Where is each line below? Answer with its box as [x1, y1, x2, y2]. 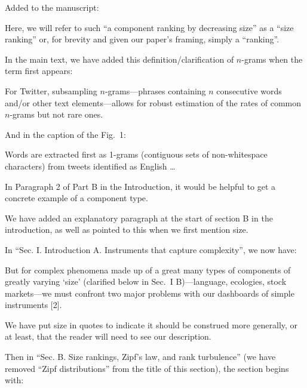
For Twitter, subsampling [5, 84, 97, 97]
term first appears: [5, 64, 73, 77]
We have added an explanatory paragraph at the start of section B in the [5, 211, 273, 224]
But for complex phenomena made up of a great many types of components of [5, 263, 291, 276]
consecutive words [216, 84, 282, 97]
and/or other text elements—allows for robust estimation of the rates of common [5, 96, 301, 109]
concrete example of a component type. [5, 192, 148, 204]
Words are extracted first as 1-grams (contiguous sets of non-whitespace [5, 148, 268, 161]
